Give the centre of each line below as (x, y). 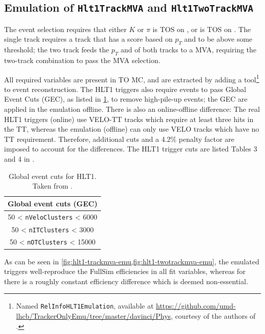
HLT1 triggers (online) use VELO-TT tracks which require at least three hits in (129, 119)
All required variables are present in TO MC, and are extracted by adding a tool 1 (132, 78)
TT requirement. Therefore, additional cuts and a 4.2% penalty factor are (119, 139)
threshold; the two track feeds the (57, 50)
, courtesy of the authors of (213, 316)
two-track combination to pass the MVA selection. (82, 60)
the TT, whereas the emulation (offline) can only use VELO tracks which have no (132, 129)
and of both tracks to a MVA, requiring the (189, 50)
